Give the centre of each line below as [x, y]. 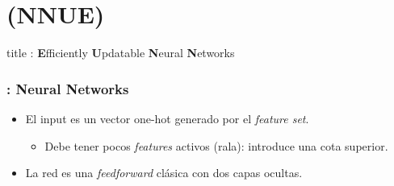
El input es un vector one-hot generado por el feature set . [167, 118]
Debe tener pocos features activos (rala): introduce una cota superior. [216, 145]
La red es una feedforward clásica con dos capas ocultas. [164, 173]
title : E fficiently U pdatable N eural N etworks [121, 53]
